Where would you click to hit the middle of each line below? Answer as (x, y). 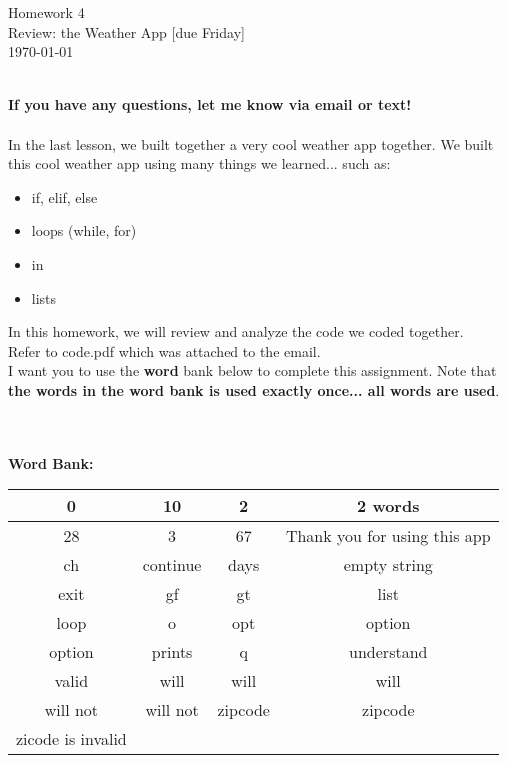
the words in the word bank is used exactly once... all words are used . (254, 389)
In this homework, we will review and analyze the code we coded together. (236, 331)
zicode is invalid (71, 739)
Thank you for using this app (388, 536)
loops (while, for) (84, 230)
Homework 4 (46, 12)
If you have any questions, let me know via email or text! (210, 104)
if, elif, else (64, 196)
